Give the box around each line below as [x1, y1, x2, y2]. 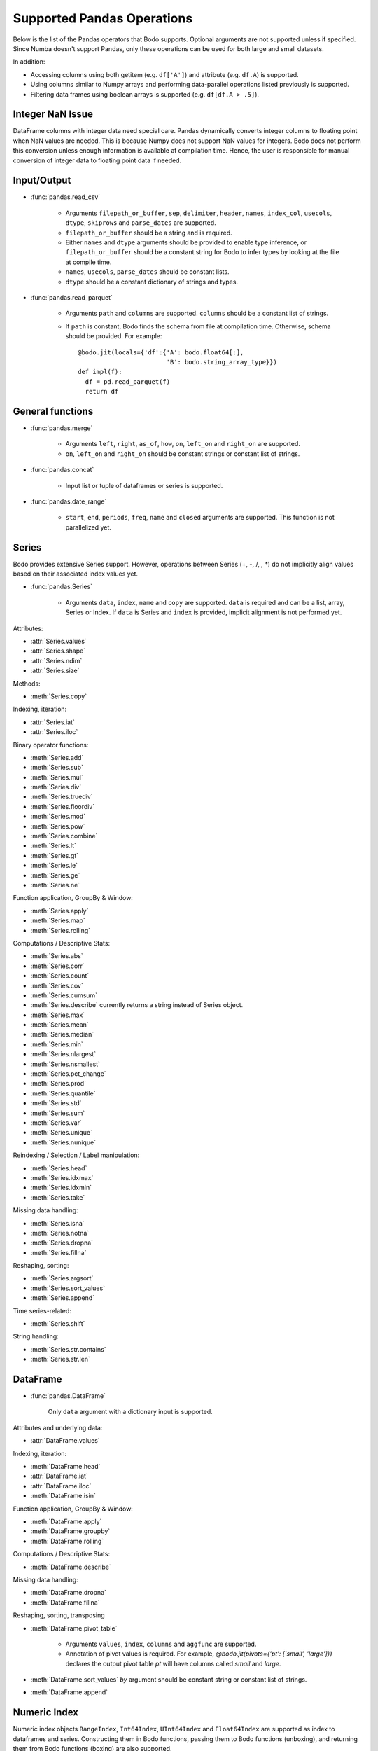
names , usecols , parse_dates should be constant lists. [65, 268, 230, 276]
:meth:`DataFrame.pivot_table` [30, 1624, 118, 1632]
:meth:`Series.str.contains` [30, 1345, 106, 1353]
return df [85, 387, 119, 396]
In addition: [13, 57, 45, 66]
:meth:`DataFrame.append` [30, 1688, 108, 1696]
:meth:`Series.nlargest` [30, 1050, 97, 1058]
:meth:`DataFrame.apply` [30, 1517, 102, 1525]
